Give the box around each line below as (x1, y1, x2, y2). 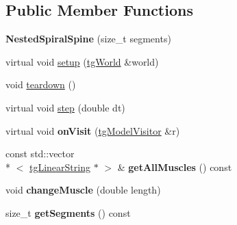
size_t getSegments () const (5, 205, 131, 220)
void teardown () (5, 77, 76, 92)
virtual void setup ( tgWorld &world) (5, 54, 159, 68)
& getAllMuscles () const (117, 159, 232, 174)
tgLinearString (29, 159, 90, 174)
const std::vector (5, 146, 75, 161)
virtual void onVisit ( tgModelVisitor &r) (5, 123, 180, 137)
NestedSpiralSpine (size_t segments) (5, 31, 171, 46)
